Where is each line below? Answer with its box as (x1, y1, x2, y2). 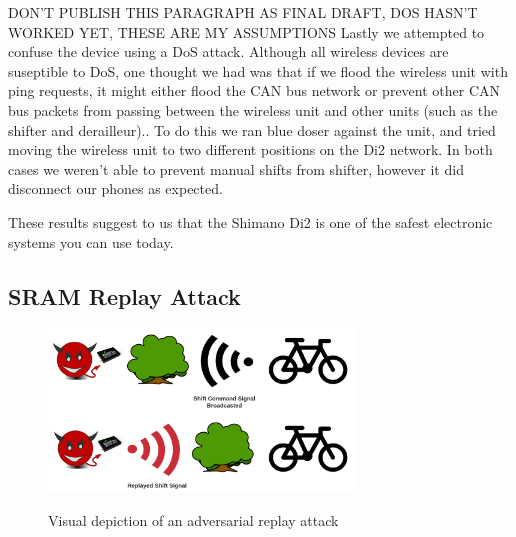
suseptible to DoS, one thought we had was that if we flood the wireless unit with (8, 60, 508, 81)
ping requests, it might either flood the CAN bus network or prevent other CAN (8, 80, 501, 101)
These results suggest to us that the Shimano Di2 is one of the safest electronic (8, 211, 493, 232)
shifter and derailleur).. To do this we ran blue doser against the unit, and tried (8, 119, 496, 140)
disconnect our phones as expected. (8, 178, 223, 199)
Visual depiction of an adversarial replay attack (48, 510, 339, 531)
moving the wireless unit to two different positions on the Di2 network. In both (8, 139, 493, 160)
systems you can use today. (8, 231, 174, 252)
